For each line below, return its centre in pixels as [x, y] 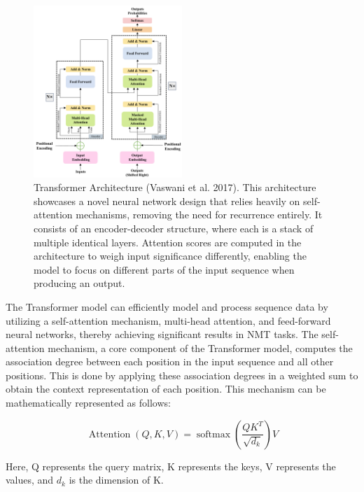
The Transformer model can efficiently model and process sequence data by [167, 306]
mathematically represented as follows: [88, 403]
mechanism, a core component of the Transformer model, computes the [200, 347]
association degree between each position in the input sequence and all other [170, 361]
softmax [213, 434]
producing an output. [79, 283]
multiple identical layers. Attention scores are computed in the [168, 242]
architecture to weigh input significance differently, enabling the [170, 256]
